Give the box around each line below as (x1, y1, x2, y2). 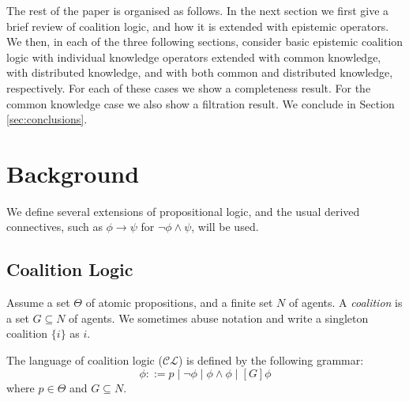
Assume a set (6, 294, 70, 311)
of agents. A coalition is (289, 294, 403, 311)
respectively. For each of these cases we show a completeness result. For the (6, 79, 371, 96)
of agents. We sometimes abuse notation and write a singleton (69, 309, 369, 326)
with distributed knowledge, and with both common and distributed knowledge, (6, 64, 393, 81)
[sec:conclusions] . (6, 111, 88, 127)
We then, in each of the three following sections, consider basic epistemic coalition (6, 33, 403, 50)
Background (6, 157, 140, 189)
